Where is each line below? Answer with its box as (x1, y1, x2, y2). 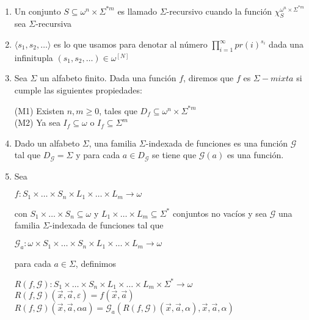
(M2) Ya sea (14, 116, 60, 129)
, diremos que (183, 71, 234, 84)
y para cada (76, 148, 120, 161)
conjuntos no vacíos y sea (172, 206, 267, 219)
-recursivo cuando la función (166, 4, 272, 17)
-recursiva (35, 17, 71, 30)
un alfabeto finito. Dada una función (40, 71, 176, 84)
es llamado (117, 4, 158, 17)
